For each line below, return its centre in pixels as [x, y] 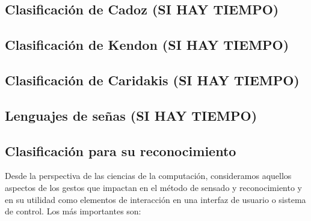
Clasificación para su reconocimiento [121, 150]
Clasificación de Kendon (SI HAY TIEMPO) [147, 45]
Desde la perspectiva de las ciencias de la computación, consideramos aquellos [148, 176]
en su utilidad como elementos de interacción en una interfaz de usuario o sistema [155, 199]
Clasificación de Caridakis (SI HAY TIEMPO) [152, 80]
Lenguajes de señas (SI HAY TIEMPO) [131, 115]
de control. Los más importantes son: [73, 211]
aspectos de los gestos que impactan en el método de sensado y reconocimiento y [153, 187]
